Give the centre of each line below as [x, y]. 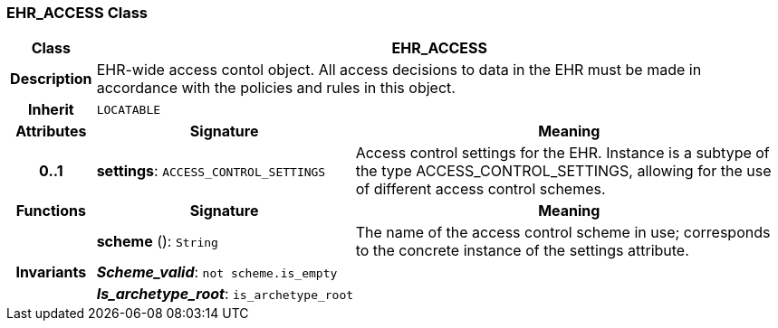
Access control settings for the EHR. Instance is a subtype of [562, 153]
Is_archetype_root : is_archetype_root [225, 294]
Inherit [51, 110]
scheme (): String [157, 242]
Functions [51, 211]
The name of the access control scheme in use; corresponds [563, 233]
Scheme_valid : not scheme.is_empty [217, 272]
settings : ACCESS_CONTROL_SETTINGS [211, 171]
